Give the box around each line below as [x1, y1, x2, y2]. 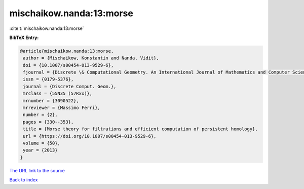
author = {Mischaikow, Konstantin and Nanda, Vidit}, [23, 55, 159, 61]
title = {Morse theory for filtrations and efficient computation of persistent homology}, [23, 126, 258, 132]
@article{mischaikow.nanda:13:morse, [20, 48, 114, 54]
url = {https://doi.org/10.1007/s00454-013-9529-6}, [23, 133, 157, 139]
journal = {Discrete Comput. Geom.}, [23, 84, 117, 89]
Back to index [9, 177, 38, 183]
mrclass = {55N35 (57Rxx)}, [23, 91, 93, 96]
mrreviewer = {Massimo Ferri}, [23, 105, 101, 111]
